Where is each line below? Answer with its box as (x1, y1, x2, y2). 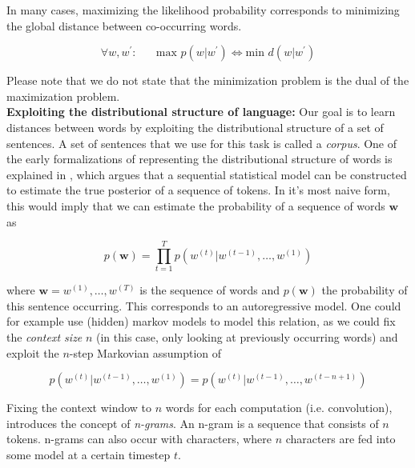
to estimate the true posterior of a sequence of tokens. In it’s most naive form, (6, 182, 390, 198)
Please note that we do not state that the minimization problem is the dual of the (6, 72, 409, 89)
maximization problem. (6, 87, 120, 104)
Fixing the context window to (6, 399, 152, 416)
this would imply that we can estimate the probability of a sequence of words (6, 197, 385, 214)
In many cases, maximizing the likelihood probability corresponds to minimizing (6, 2, 400, 18)
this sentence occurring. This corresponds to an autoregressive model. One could (6, 297, 401, 314)
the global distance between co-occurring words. (6, 17, 242, 34)
